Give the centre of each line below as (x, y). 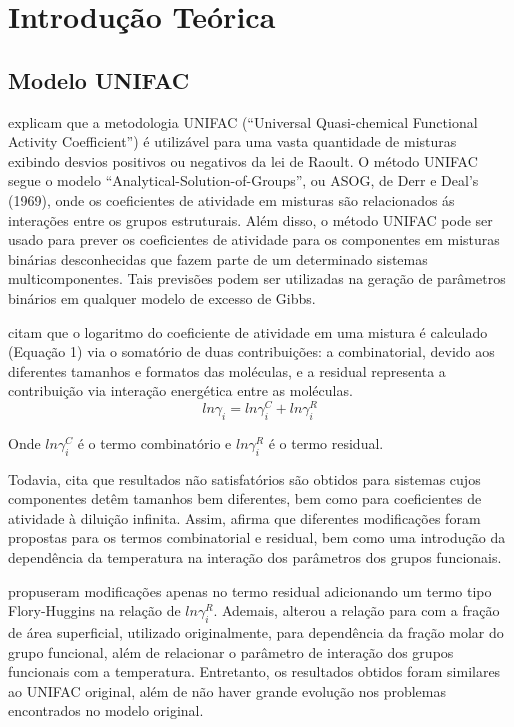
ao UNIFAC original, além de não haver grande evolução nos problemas (227, 690)
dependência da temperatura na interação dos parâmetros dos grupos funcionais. (255, 556)
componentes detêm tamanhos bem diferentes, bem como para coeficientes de (245, 498)
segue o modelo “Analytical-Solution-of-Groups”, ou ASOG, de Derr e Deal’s (243, 180)
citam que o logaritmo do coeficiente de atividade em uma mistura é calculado (248, 331)
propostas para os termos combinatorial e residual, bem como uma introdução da (257, 537)
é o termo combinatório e (154, 442)
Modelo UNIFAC (99, 79)
